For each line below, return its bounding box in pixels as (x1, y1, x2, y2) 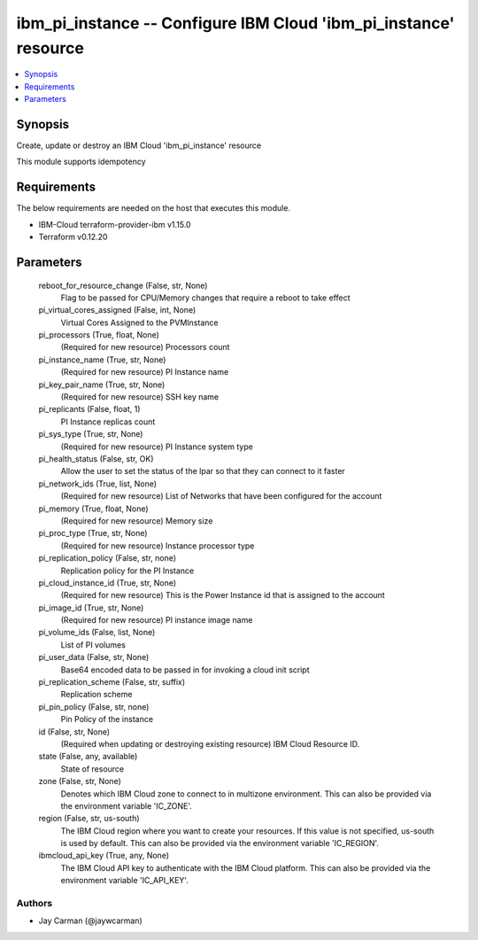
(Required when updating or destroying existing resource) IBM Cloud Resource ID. (60, 738, 360, 749)
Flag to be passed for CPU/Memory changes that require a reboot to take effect (60, 292, 351, 303)
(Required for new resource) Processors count (60, 342, 230, 353)
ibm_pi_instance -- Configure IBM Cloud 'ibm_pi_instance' (16, 13, 455, 33)
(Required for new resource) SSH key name (60, 392, 220, 402)
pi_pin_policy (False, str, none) (38, 701, 150, 712)
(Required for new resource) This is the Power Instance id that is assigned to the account (60, 590, 385, 601)
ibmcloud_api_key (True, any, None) (38, 851, 170, 861)
